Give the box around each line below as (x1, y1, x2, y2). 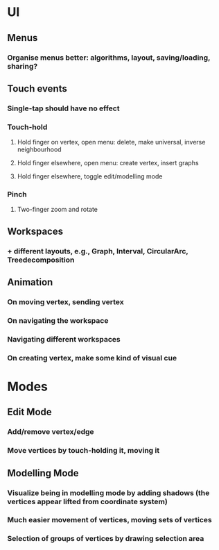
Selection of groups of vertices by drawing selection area (7, 534, 204, 544)
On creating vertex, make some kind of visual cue (7, 353, 177, 362)
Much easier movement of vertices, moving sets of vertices (7, 515, 213, 525)
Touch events (7, 83, 67, 94)
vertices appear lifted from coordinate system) (7, 497, 168, 506)
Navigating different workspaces (7, 334, 121, 344)
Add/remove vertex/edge (7, 427, 95, 437)
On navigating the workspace (7, 315, 109, 325)
